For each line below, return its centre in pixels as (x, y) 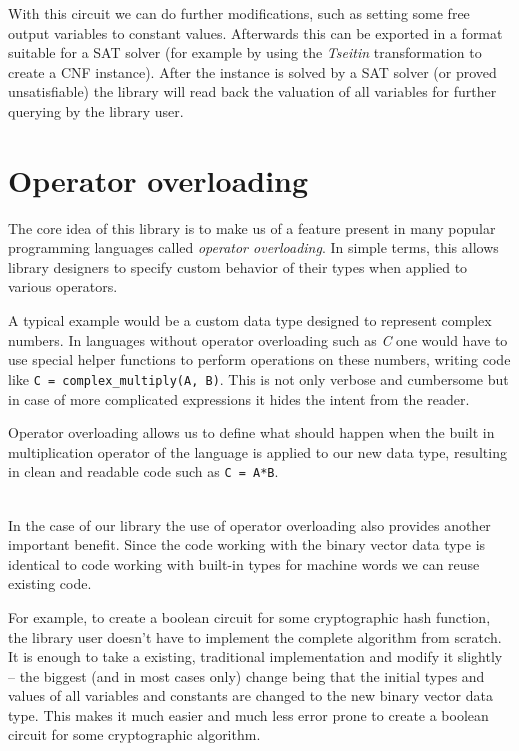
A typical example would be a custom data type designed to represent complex (250, 320)
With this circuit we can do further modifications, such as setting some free (239, 13)
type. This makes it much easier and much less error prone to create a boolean (248, 714)
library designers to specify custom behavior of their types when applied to (238, 266)
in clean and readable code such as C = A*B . (143, 471)
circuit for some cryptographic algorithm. (134, 734)
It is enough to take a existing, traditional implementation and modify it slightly (255, 656)
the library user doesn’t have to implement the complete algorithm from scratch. (255, 636)
